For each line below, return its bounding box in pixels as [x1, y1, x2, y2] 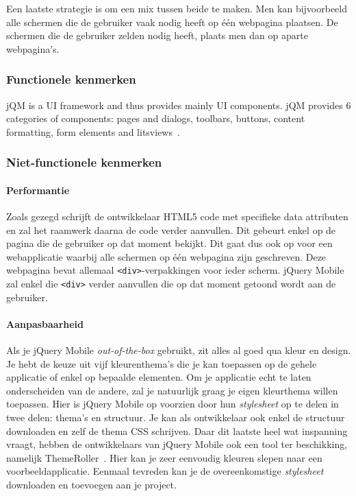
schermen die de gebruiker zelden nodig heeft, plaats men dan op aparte [6, 28, 308, 43]
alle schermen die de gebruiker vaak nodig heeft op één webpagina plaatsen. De [6, 14, 338, 29]
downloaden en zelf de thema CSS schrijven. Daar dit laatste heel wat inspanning [6, 423, 348, 438]
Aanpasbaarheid [6, 316, 84, 331]
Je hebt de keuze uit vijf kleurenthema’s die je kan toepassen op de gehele [6, 356, 317, 370]
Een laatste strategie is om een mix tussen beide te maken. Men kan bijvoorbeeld [6, 1, 348, 15]
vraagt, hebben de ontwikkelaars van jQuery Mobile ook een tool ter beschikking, [6, 437, 348, 451]
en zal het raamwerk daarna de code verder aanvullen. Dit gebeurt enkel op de [6, 222, 336, 237]
